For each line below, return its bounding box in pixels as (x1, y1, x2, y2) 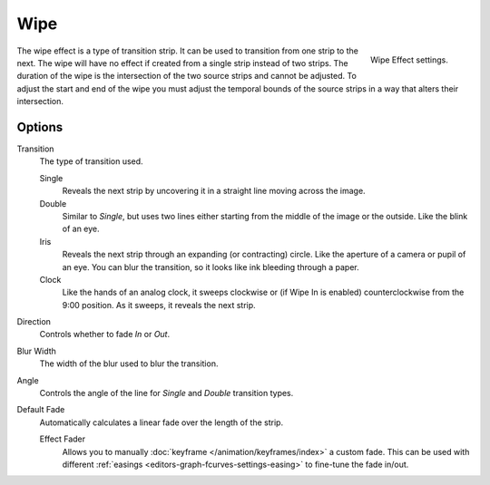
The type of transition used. (39, 156, 144, 167)
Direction (16, 316, 52, 327)
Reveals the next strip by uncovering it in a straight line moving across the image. (62, 186, 367, 197)
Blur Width (16, 345, 56, 356)
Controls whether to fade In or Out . (39, 329, 171, 340)
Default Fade (16, 404, 65, 415)
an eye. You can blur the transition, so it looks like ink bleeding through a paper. (62, 261, 360, 272)
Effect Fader (39, 433, 86, 444)
